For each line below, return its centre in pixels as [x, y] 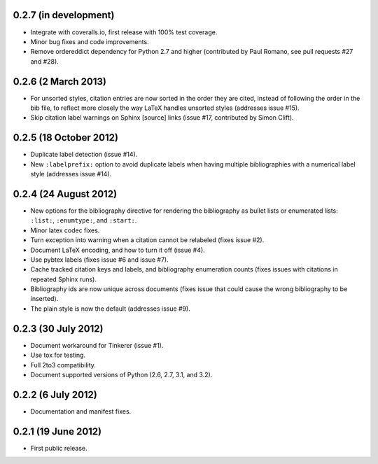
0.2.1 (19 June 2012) [57, 431]
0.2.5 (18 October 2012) [66, 138]
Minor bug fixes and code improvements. [90, 41]
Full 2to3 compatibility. [63, 365]
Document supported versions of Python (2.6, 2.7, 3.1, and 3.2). [121, 374]
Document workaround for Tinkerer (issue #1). [97, 345]
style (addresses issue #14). [71, 174]
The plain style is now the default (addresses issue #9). [110, 309]
